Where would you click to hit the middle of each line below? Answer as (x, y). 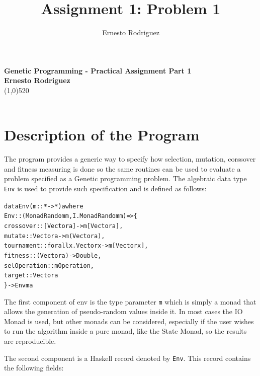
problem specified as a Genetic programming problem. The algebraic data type (125, 178)
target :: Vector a (31, 276)
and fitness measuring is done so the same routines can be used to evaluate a (122, 168)
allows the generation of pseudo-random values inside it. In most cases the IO (123, 311)
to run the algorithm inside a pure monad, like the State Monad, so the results (125, 331)
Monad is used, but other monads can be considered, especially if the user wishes (129, 321)
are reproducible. (30, 341)
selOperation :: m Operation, (49, 266)
